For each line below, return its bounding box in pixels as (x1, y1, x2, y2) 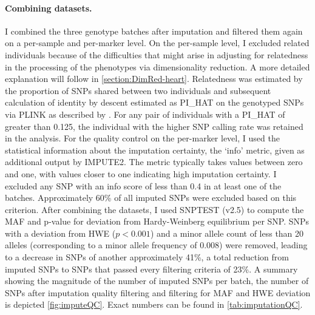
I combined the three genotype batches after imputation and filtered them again (5, 24, 303, 37)
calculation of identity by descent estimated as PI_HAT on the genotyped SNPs (5, 96, 304, 109)
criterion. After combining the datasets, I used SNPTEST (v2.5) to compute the (5, 203, 304, 215)
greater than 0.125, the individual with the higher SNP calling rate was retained (5, 120, 303, 132)
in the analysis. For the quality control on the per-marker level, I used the (5, 132, 280, 144)
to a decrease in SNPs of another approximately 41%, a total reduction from (5, 251, 289, 263)
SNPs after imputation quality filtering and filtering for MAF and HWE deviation (5, 286, 311, 299)
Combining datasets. (5, 1, 92, 14)
